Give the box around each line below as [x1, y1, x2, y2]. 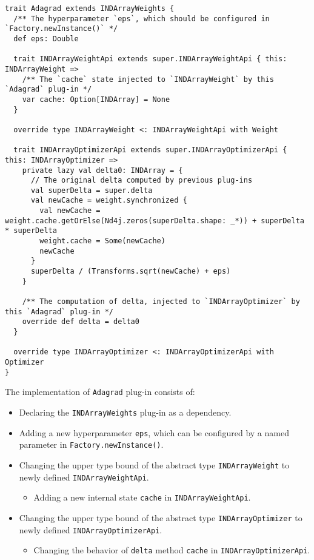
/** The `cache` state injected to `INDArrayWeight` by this [22, 75, 274, 84]
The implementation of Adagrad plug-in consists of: [5, 385, 195, 398]
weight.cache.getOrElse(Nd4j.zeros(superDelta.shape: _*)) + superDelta [5, 216, 304, 225]
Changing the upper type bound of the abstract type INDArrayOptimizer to [19, 511, 302, 524]
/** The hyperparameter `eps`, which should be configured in [13, 14, 270, 23]
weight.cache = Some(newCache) [39, 237, 165, 246]
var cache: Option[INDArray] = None [22, 95, 170, 104]
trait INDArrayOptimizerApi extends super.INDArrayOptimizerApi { [13, 146, 287, 155]
